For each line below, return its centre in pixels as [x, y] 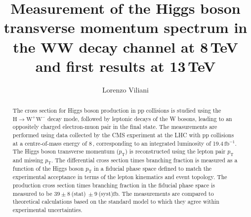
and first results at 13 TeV [125, 66]
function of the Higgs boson [48, 169]
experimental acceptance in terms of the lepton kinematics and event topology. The [120, 177]
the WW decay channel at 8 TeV [125, 46]
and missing [28, 160]
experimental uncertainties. [47, 210]
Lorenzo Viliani [125, 89]
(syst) [106, 193]
